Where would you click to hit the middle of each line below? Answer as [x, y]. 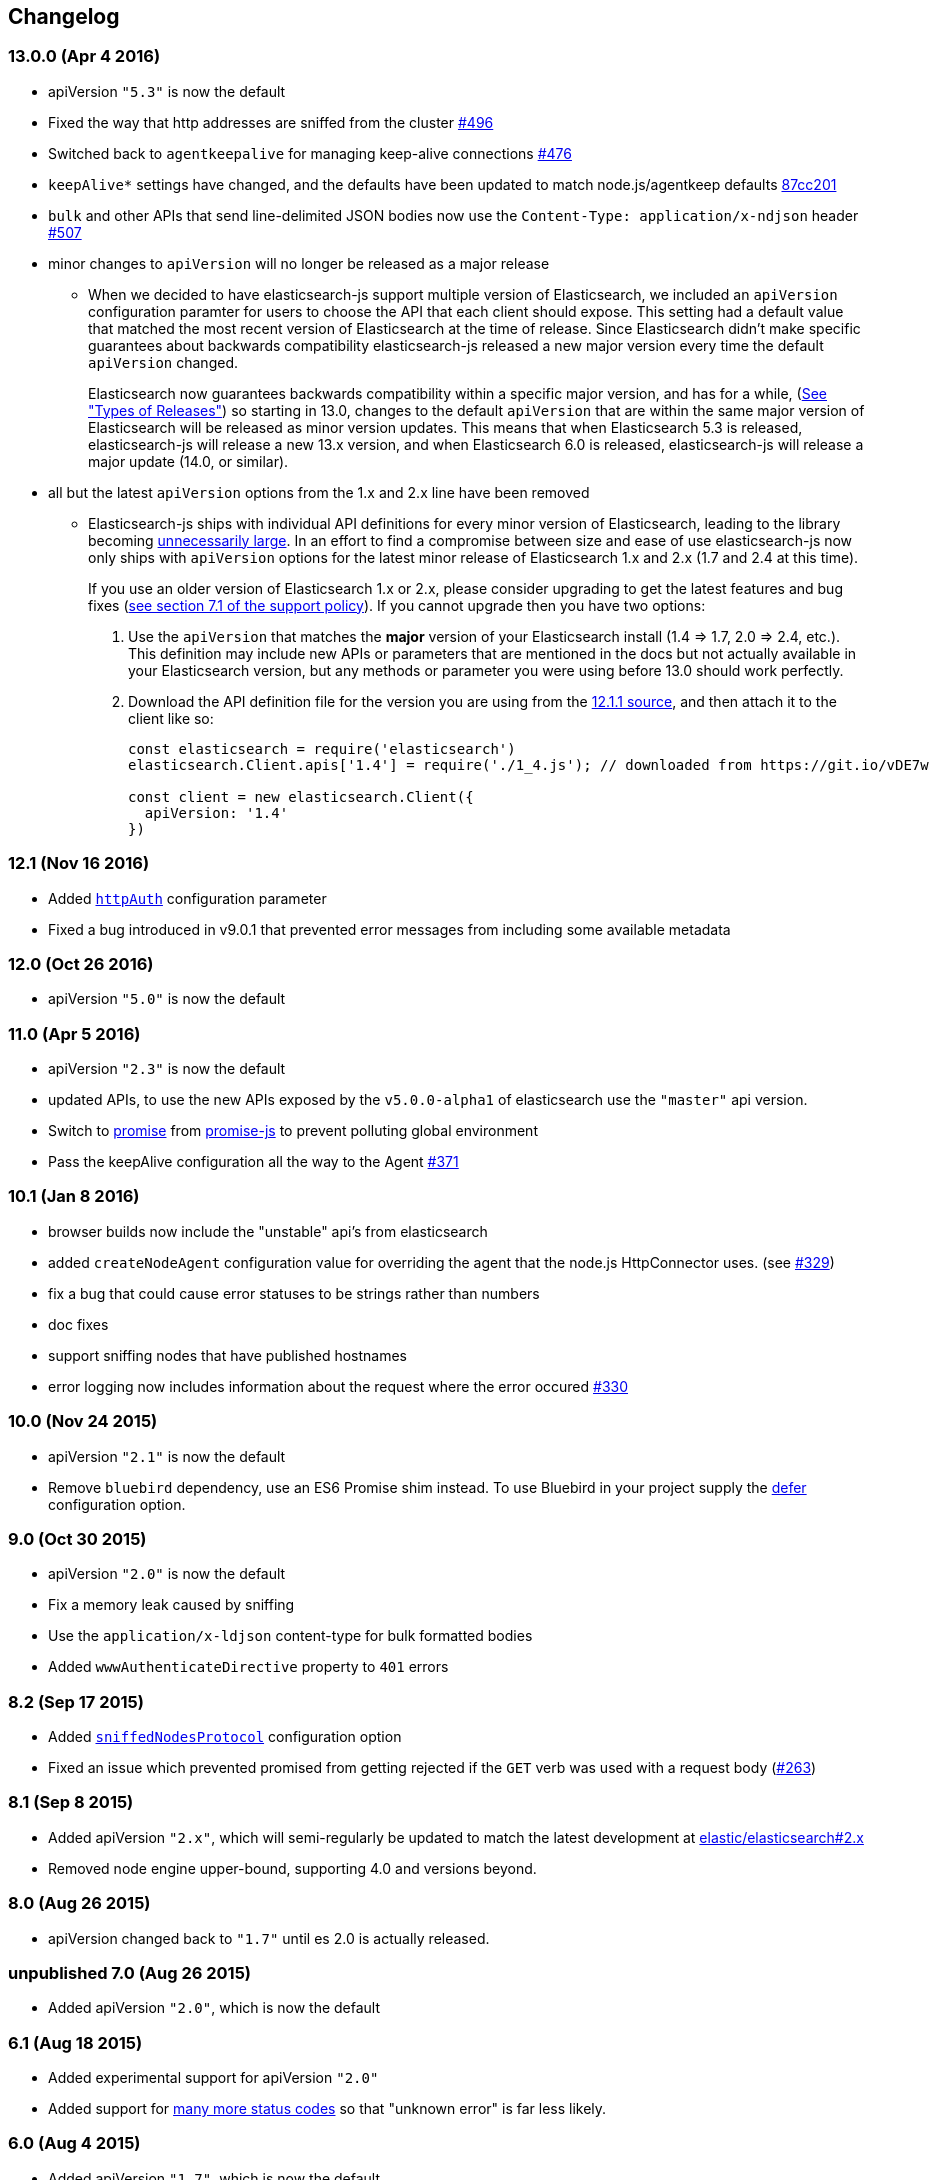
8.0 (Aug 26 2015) [79, 1903]
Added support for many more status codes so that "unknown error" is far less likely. [327, 2109]
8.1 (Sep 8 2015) [71, 1802]
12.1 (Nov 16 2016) [79, 863]
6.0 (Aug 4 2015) [74, 2143]
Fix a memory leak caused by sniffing [171, 1605]
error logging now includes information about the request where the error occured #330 [338, 1386]
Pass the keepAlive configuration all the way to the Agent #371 [253, 1162]
